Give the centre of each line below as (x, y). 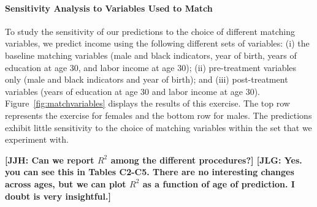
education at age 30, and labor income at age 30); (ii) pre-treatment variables (151, 67)
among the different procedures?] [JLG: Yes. (206, 160)
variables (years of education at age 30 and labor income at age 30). (132, 91)
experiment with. (37, 139)
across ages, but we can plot (66, 183)
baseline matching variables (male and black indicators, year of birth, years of (151, 55)
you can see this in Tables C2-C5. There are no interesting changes (150, 172)
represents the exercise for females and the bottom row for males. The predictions (158, 115)
